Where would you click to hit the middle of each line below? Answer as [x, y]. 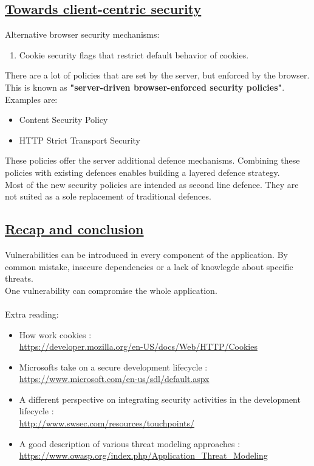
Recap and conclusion [74, 229]
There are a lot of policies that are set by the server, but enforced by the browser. [157, 75]
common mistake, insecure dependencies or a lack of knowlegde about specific [149, 266]
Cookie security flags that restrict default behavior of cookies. [134, 54]
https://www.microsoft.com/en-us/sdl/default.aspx [114, 379]
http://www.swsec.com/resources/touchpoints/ [107, 423]
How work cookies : [55, 334]
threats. [19, 278]
